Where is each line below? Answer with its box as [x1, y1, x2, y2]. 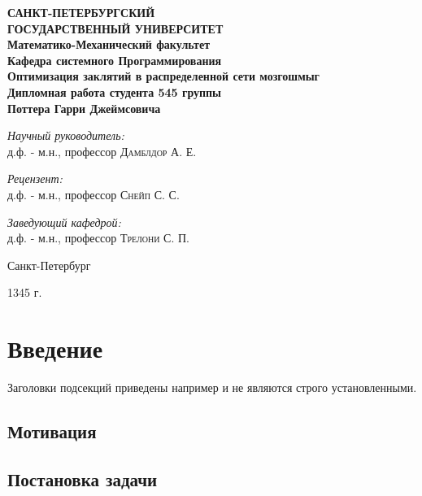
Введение [7, 332, 103, 365]
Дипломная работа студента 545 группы [7, 83, 222, 100]
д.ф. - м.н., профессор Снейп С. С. [7, 185, 180, 202]
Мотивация [7, 419, 97, 444]
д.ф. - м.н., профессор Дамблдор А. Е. [7, 142, 197, 159]
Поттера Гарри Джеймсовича [7, 99, 161, 116]
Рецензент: [7, 170, 63, 187]
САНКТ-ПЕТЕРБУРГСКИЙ [7, 4, 155, 20]
